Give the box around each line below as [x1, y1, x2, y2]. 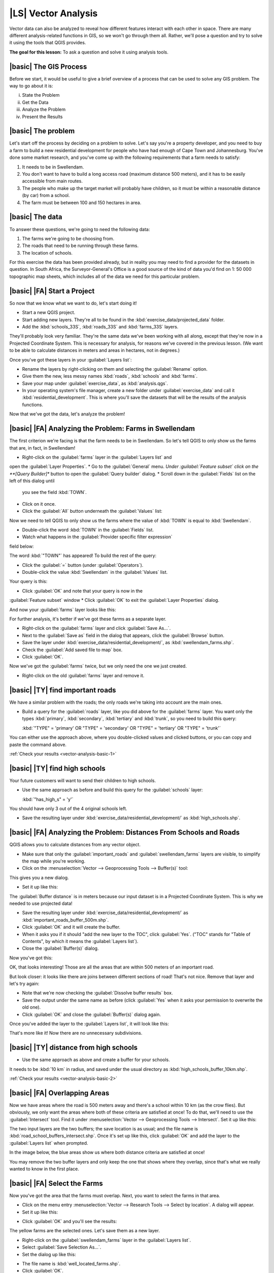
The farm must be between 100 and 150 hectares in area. [22, 199, 142, 206]
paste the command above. [9, 741, 67, 748]
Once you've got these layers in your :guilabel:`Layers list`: [9, 356, 132, 363]
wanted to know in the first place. [9, 1166, 80, 1172]
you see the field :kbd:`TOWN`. [22, 489, 87, 495]
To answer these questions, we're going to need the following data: [9, 226, 150, 232]
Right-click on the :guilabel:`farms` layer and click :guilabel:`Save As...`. [22, 625, 171, 631]
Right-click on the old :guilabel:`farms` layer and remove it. [22, 672, 145, 678]
